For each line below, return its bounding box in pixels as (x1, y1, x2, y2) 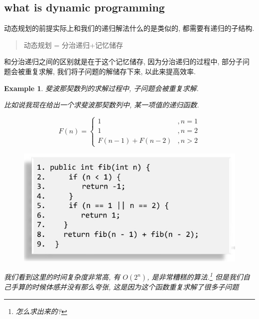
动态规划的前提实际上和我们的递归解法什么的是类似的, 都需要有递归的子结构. (4, 23, 255, 33)
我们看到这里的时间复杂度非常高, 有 (4, 272, 121, 282)
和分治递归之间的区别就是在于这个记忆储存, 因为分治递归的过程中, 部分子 (4, 56, 243, 67)
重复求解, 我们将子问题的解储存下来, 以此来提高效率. (24, 66, 196, 76)
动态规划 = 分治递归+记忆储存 (23, 39, 123, 50)
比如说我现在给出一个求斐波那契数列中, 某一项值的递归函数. (4, 100, 199, 110)
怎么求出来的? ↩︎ (15, 306, 67, 316)
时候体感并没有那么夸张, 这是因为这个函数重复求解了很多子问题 (31, 282, 239, 292)
